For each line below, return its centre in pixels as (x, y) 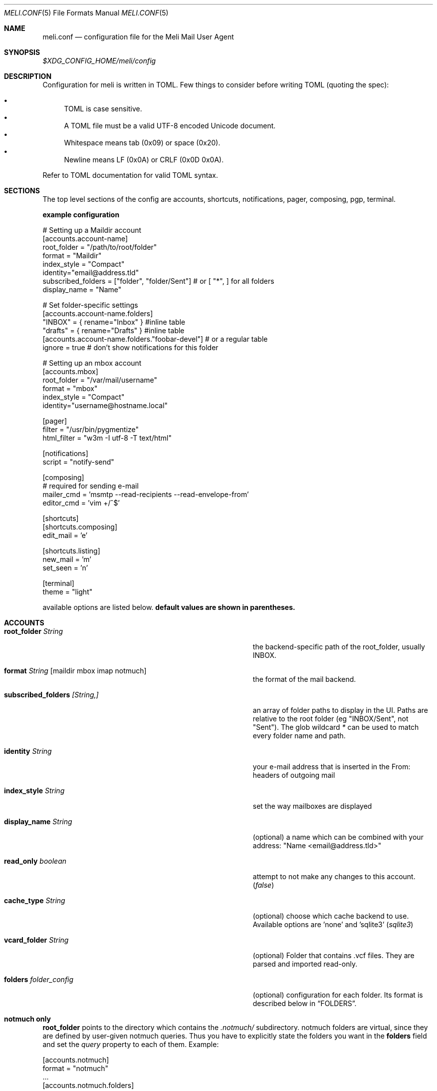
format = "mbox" (70, 388)
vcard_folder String (36, 940)
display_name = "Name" (82, 289)
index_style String (34, 791)
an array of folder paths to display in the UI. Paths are (340, 710)
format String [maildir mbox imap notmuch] (75, 671)
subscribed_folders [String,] (51, 695)
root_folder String (34, 631)
